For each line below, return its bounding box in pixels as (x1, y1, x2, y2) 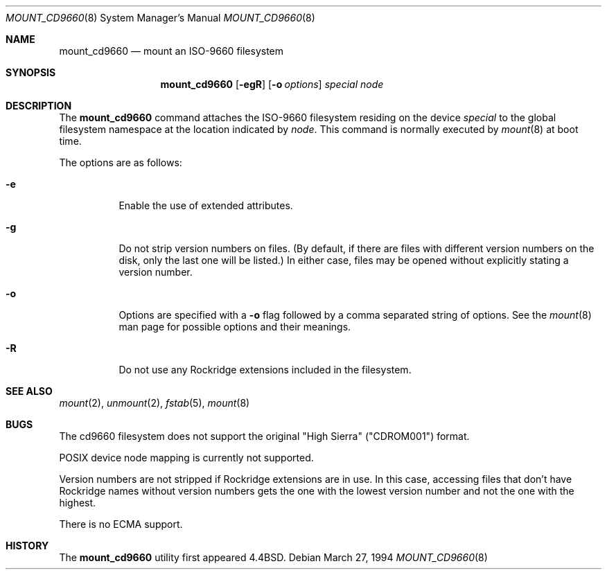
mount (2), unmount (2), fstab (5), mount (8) (59, 397, 250, 409)
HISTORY (6, 540, 49, 551)
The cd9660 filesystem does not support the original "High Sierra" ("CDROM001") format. (59, 430, 470, 442)
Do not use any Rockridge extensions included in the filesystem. (118, 364, 412, 375)
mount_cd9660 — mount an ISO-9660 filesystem (59, 45, 284, 57)
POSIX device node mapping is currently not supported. (59, 452, 314, 463)
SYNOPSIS (6, 67, 56, 78)
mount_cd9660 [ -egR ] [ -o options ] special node (160, 78, 384, 90)
